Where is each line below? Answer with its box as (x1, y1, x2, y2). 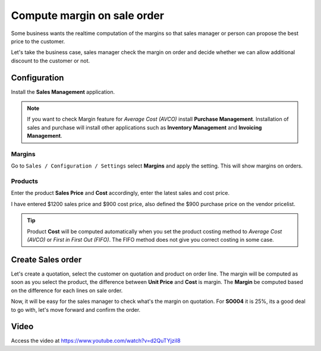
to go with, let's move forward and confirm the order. (11, 306, 141, 313)
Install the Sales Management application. (11, 88, 115, 95)
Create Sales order (11, 254, 82, 264)
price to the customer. (11, 37, 65, 45)
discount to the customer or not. (11, 57, 90, 64)
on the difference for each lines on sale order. (11, 287, 123, 294)
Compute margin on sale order (11, 9, 165, 22)
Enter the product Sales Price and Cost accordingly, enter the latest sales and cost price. (11, 189, 230, 197)
